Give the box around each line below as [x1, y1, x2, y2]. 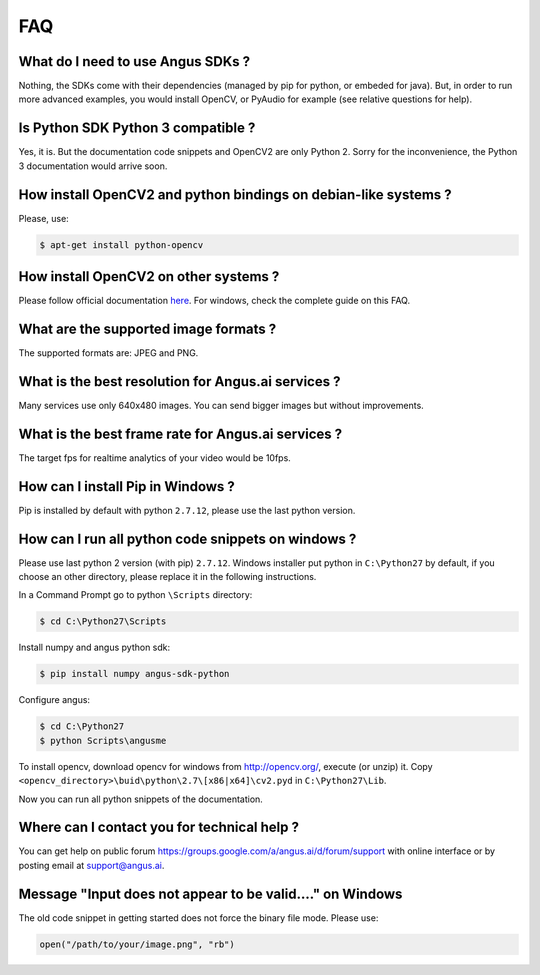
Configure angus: [18, 694, 90, 706]
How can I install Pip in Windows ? [18, 478, 235, 495]
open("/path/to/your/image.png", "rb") [39, 938, 235, 950]
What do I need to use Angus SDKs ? [18, 53, 250, 70]
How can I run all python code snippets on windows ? [18, 530, 357, 547]
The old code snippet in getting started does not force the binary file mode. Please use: [18, 911, 379, 924]
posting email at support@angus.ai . [18, 859, 165, 871]
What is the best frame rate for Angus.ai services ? [18, 425, 343, 442]
